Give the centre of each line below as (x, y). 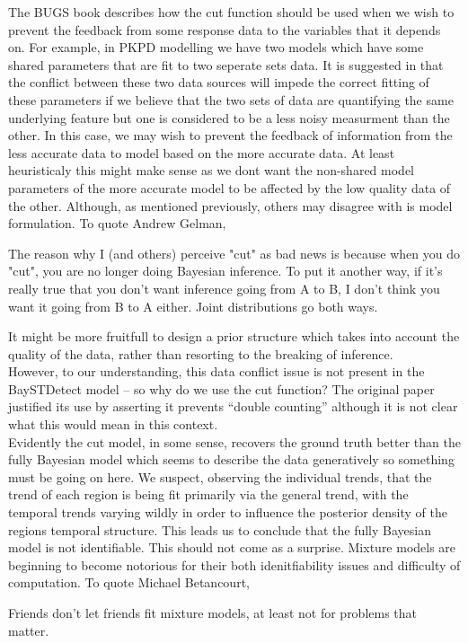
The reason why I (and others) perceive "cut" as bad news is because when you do (234, 253)
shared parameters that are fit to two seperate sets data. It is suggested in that (226, 64)
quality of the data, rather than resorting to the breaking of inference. (201, 353)
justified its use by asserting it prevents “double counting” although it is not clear (233, 406)
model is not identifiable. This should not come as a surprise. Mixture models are (232, 547)
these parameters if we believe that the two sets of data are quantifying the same (231, 99)
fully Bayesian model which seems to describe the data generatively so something (231, 459)
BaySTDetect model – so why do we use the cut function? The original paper (221, 388)
